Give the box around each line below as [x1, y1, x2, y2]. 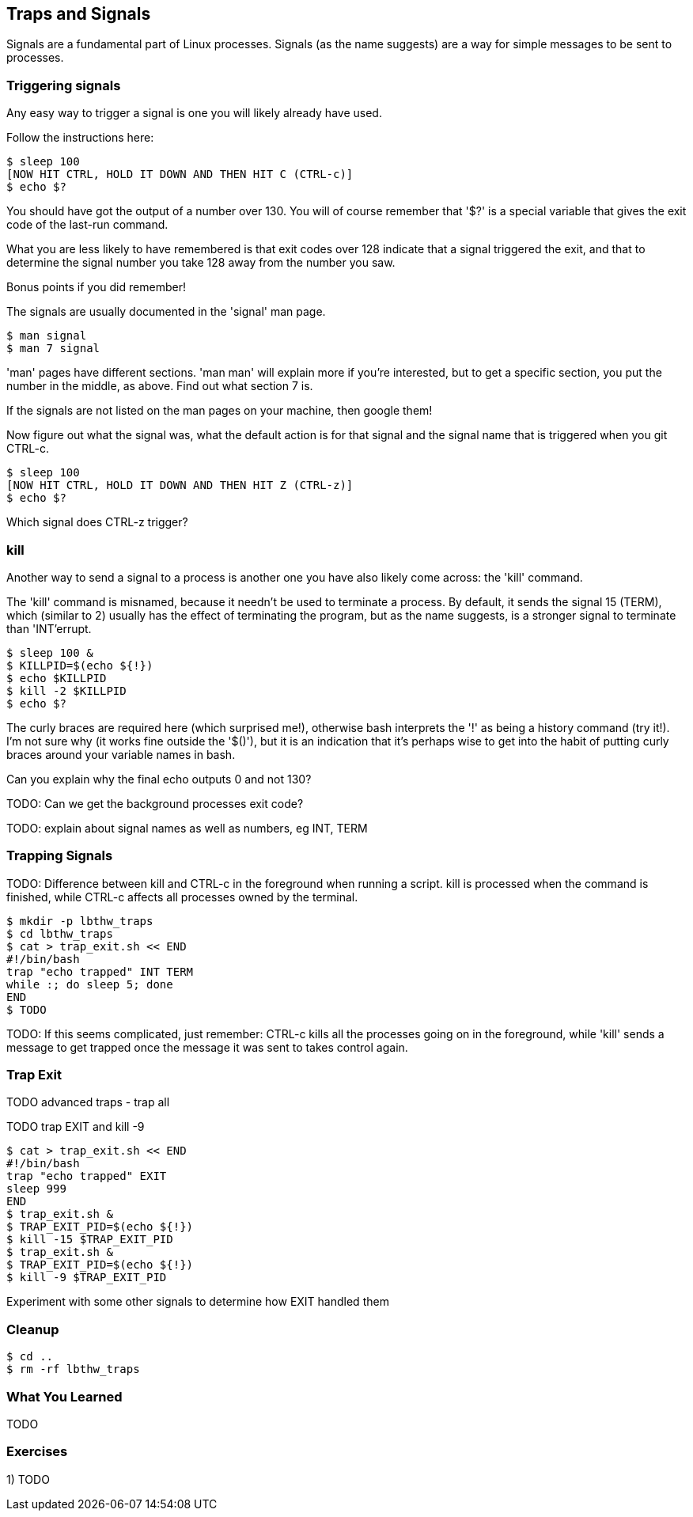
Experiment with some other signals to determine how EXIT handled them [6, 1295, 389, 1309]
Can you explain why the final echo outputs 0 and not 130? [6, 772, 312, 786]
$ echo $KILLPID [6, 671, 107, 685]
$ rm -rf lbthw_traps [6, 1363, 140, 1376]
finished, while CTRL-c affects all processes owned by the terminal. [6, 889, 358, 904]
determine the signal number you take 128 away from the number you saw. [6, 256, 396, 270]
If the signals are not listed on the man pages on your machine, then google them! [6, 404, 433, 418]
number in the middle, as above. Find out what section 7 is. [6, 379, 313, 393]
